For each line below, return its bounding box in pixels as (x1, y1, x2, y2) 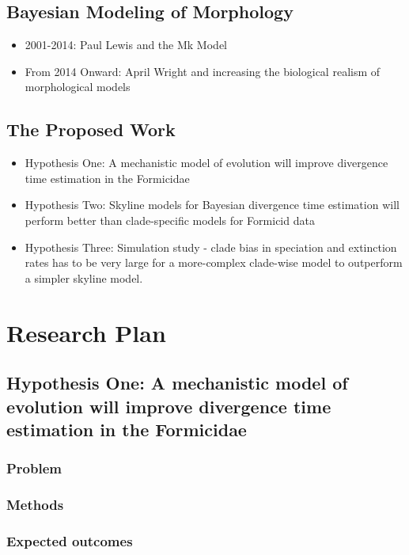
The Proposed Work (6, 117, 176, 142)
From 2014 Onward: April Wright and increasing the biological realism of (25, 63, 381, 79)
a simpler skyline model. (25, 269, 143, 286)
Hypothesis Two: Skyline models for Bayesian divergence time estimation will (25, 196, 400, 213)
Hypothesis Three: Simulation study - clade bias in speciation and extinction (25, 238, 397, 255)
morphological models (25, 78, 131, 95)
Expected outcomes (6, 530, 133, 550)
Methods (6, 495, 64, 515)
